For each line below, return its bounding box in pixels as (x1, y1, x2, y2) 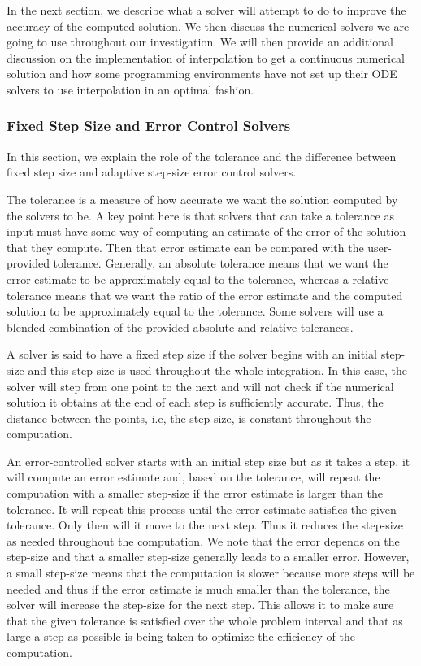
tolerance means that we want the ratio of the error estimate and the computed (7, 286, 403, 303)
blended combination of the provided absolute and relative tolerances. (7, 318, 354, 335)
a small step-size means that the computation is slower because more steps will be (7, 564, 415, 581)
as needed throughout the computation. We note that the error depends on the (7, 532, 400, 549)
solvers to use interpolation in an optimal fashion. (7, 81, 254, 98)
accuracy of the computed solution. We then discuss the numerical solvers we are (7, 17, 410, 34)
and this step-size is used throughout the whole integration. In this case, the (28, 361, 407, 378)
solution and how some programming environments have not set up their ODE (7, 65, 397, 82)
